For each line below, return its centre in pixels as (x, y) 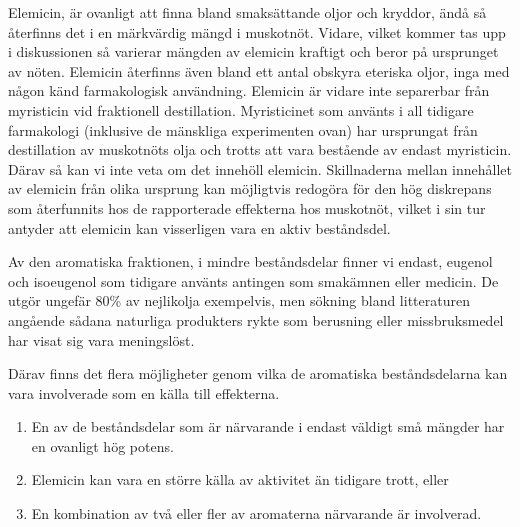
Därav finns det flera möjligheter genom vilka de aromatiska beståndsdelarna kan (258, 373)
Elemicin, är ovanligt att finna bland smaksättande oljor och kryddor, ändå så (247, 12)
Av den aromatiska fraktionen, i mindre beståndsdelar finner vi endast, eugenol (250, 261)
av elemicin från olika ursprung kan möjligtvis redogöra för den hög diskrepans (250, 188)
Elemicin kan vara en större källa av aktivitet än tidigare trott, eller (240, 479)
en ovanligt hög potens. (102, 445)
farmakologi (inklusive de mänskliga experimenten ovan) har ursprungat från (243, 129)
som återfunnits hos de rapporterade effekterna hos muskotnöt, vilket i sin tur (247, 207)
